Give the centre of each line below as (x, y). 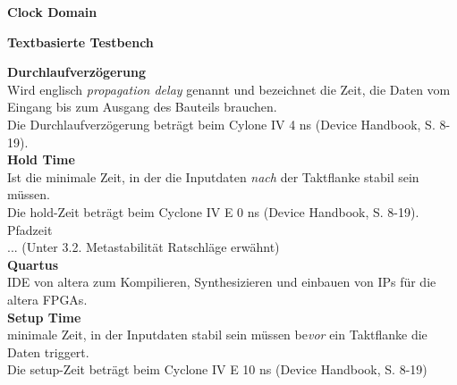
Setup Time (44, 317)
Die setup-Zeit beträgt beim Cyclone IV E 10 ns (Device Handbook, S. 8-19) (217, 369)
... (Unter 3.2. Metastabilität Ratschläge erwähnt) (144, 247)
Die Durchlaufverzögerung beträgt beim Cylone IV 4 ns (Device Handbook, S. (221, 124)
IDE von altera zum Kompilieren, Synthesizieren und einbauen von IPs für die (222, 282)
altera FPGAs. (47, 299)
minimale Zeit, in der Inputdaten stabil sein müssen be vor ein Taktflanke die (217, 335)
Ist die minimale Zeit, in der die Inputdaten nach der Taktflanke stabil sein (213, 176)
